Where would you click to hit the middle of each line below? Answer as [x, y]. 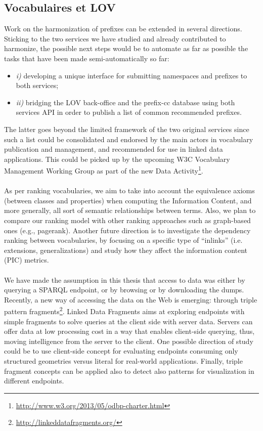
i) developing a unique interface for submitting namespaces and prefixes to [131, 75]
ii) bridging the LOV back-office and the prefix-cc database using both [125, 102]
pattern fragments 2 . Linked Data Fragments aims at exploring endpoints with [124, 310]
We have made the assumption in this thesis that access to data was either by [125, 279]
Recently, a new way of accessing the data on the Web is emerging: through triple [131, 299]
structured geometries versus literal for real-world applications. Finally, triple [123, 360]
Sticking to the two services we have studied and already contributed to [115, 38]
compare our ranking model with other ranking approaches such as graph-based [127, 220]
